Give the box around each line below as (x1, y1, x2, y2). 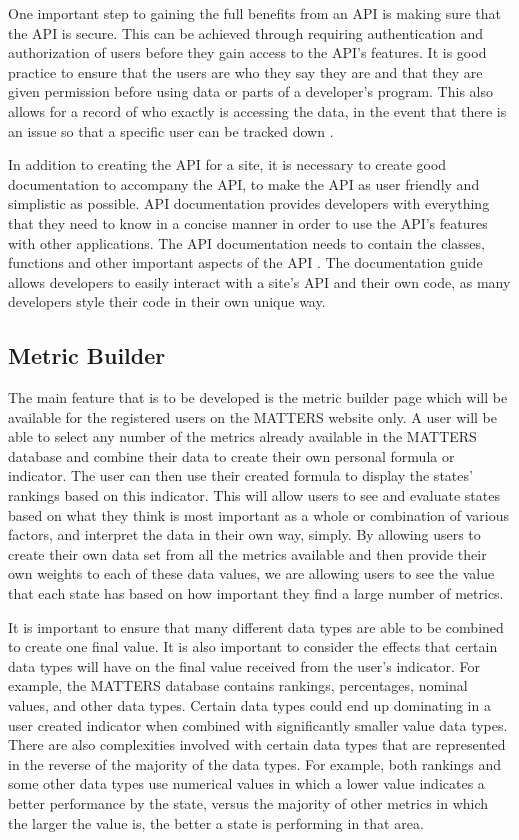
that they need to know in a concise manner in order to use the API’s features (8, 212, 488, 233)
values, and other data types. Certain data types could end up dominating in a (8, 695, 491, 716)
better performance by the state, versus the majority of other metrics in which (8, 792, 489, 813)
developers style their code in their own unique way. (8, 291, 326, 312)
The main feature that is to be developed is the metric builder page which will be (8, 387, 508, 408)
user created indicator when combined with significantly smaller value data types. (8, 714, 508, 735)
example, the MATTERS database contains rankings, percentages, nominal (8, 675, 468, 696)
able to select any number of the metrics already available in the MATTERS (8, 426, 477, 447)
